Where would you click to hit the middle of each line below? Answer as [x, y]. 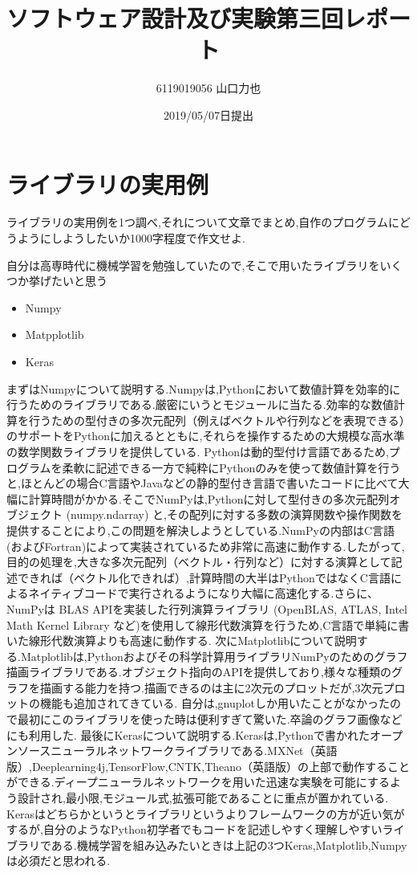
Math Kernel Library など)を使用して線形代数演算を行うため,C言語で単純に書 [208, 624]
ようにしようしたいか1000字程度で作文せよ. [131, 238]
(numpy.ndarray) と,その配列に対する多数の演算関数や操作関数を [235, 514]
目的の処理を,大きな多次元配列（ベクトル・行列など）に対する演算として [199, 562]
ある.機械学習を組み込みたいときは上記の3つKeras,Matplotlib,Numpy [229, 844]
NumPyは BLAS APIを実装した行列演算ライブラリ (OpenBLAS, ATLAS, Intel [207, 608]
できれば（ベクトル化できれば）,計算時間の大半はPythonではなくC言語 [204, 577]
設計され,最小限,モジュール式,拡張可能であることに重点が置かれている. [203, 798]
